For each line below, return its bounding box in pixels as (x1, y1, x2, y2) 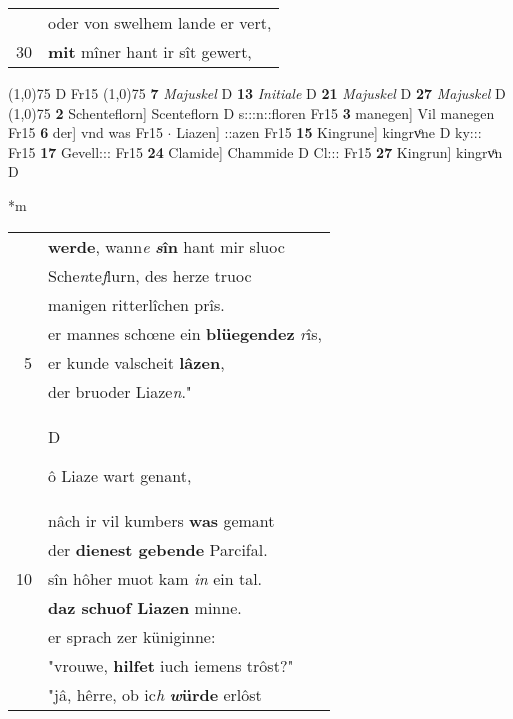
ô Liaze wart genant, (48, 463, 192, 487)
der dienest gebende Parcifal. (48, 537, 268, 561)
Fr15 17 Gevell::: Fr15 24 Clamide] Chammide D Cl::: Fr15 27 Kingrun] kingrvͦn (8, 141, 503, 162)
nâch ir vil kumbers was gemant (48, 508, 275, 532)
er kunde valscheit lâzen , (48, 350, 225, 374)
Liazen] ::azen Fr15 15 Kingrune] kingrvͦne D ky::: (176, 122, 482, 143)
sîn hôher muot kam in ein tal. (48, 566, 263, 590)
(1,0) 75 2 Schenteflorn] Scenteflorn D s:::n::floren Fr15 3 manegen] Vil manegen (8, 102, 495, 123)
